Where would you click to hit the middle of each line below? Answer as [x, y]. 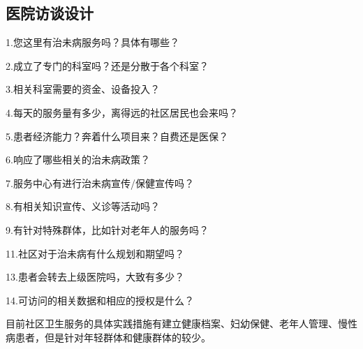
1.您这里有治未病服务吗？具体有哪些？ [92, 42]
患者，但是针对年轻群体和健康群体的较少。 [113, 337]
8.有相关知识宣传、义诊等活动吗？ [83, 206]
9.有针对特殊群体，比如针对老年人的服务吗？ [107, 229]
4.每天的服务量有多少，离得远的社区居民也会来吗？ [122, 112]
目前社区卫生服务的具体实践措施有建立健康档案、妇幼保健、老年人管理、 [172, 324]
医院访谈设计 [50, 13]
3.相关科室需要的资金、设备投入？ [83, 89]
